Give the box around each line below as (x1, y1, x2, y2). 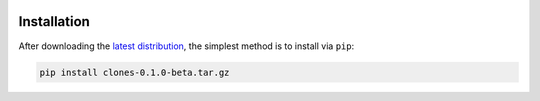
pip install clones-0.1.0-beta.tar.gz (39, 66, 230, 78)
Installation (18, 13, 90, 30)
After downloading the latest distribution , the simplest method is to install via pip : (18, 40, 355, 52)
